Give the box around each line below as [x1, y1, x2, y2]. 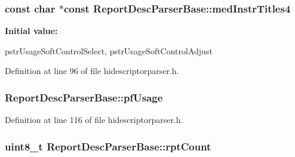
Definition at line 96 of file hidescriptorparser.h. [5, 64, 179, 77]
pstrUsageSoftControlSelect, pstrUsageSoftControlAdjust [5, 44, 213, 57]
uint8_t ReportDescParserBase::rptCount [5, 138, 211, 153]
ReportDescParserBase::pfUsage [5, 90, 163, 104]
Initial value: [5, 24, 58, 37]
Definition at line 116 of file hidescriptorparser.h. [5, 113, 183, 126]
